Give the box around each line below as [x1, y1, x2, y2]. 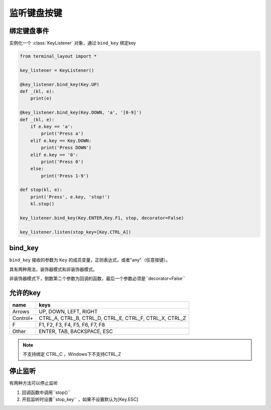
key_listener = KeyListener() [20, 67, 94, 73]
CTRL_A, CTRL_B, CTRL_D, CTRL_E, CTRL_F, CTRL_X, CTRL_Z [38, 315, 187, 322]
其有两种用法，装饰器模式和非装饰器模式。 [9, 266, 97, 272]
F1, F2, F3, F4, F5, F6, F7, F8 [38, 322, 105, 328]
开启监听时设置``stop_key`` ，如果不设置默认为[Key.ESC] [22, 396, 139, 402]
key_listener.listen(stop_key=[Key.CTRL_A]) [20, 229, 131, 235]
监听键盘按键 [9, 8, 63, 19]
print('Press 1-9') [41, 173, 89, 178]
